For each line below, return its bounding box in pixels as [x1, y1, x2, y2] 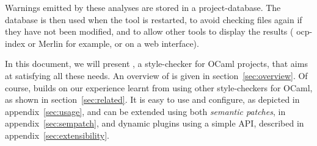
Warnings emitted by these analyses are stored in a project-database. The [5, 1, 281, 13]
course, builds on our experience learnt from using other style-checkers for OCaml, [5, 81, 313, 94]
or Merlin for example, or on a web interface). [27, 36, 199, 49]
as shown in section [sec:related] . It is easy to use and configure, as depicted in [5, 93, 300, 106]
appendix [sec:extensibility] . [5, 128, 109, 141]
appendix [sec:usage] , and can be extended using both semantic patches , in [5, 105, 286, 117]
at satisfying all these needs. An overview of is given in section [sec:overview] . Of [5, 69, 308, 82]
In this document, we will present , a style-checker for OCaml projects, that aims [5, 57, 308, 70]
